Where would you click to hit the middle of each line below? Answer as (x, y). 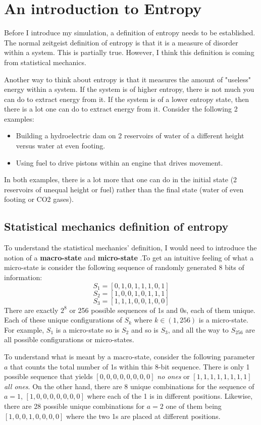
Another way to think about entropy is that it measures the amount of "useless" (127, 79)
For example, (24, 329)
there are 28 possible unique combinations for (74, 406)
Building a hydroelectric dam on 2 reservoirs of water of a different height (130, 136)
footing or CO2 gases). (39, 199)
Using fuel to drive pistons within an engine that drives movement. (119, 162)
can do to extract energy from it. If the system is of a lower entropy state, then (127, 99)
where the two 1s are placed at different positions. (143, 416)
